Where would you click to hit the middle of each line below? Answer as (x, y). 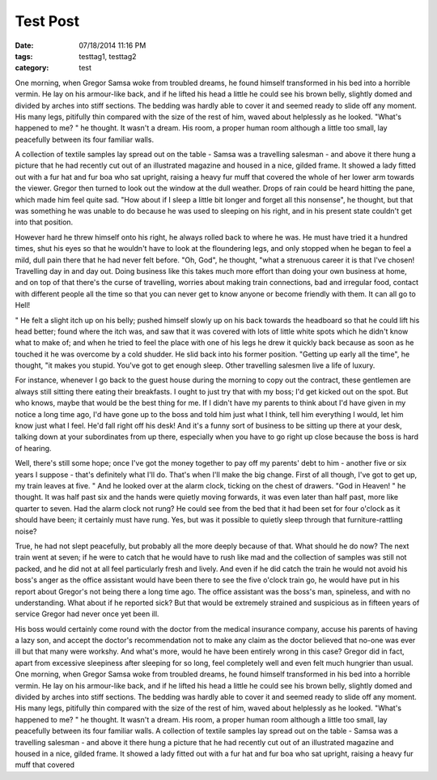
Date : (24, 45)
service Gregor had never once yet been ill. (87, 614)
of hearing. (33, 448)
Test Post (47, 21)
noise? (26, 531)
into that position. (44, 222)
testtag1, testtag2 (108, 56)
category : (32, 68)
